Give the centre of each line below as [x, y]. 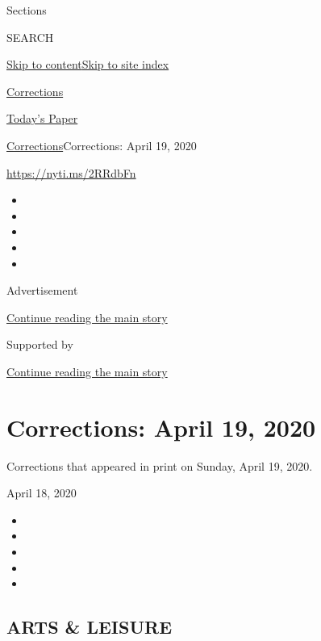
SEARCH [30, 37]
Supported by [40, 344]
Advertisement [42, 290]
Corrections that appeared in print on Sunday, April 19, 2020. [160, 465]
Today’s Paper [42, 118]
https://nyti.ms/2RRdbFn [71, 172]
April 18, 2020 [42, 493]
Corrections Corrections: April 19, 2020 [102, 145]
